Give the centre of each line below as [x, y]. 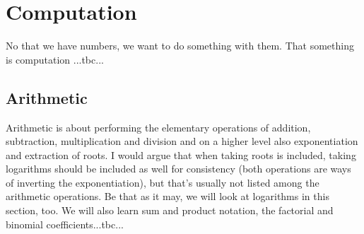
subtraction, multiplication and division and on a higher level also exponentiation [182, 141]
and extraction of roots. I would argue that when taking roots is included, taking [181, 154]
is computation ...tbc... [55, 59]
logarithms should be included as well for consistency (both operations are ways [178, 169]
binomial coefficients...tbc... [65, 224]
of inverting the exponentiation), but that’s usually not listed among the [163, 182]
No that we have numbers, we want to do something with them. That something [180, 46]
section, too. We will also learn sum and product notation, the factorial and [170, 210]
